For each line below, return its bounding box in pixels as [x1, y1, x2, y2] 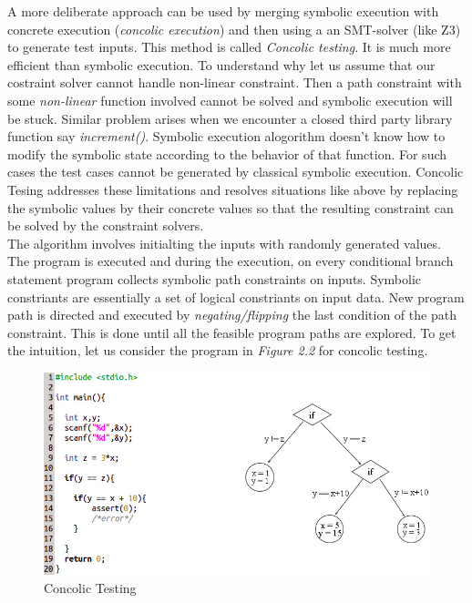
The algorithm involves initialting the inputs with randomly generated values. [7, 233, 441, 252]
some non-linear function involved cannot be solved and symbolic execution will [7, 90, 453, 109]
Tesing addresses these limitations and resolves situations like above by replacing [7, 179, 458, 199]
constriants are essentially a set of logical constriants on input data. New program [7, 287, 465, 306]
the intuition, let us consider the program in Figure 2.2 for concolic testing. [7, 341, 428, 360]
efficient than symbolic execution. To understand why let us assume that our [7, 55, 436, 74]
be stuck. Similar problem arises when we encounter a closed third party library [7, 108, 453, 128]
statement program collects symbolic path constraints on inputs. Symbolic [7, 269, 422, 288]
